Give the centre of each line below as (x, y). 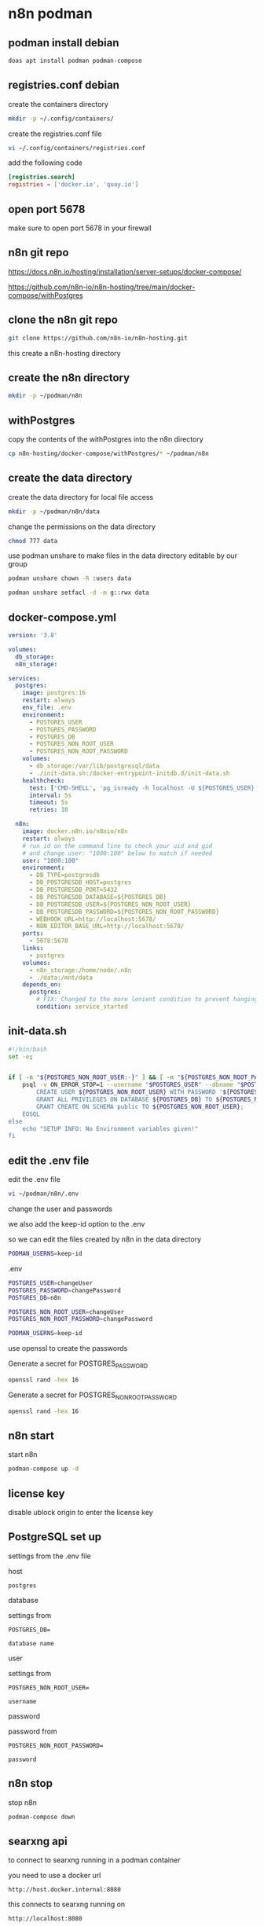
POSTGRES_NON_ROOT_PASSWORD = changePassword (81, 1319)
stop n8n (22, 1802)
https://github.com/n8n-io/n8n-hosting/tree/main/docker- (102, 287)
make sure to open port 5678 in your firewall (80, 228)
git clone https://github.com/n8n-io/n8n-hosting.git (98, 338)
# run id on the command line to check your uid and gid (117, 846)
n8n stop (31, 1783)
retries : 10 (48, 810)
